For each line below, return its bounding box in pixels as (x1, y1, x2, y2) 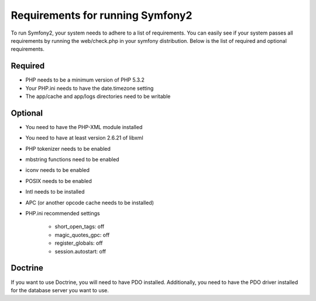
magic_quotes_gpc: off (54, 231, 110, 238)
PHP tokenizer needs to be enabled (25, 145, 111, 152)
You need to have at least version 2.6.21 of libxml (25, 134, 143, 141)
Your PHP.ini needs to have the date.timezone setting (25, 84, 154, 92)
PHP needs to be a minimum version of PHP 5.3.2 (25, 76, 145, 83)
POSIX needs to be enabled (25, 177, 92, 184)
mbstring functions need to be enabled (25, 156, 119, 163)
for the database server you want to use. (11, 286, 109, 293)
